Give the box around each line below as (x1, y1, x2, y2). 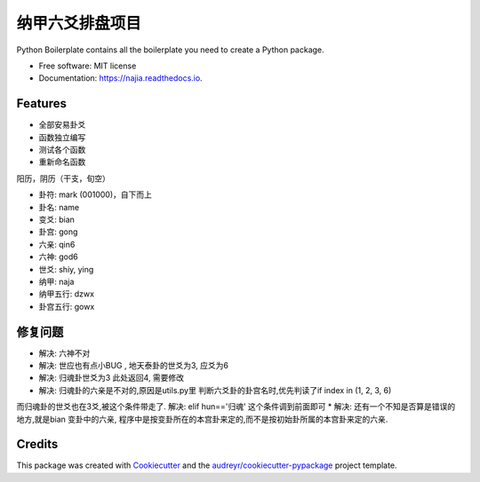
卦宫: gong (38, 226, 78, 237)
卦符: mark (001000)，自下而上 (38, 189, 153, 200)
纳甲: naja (38, 276, 75, 287)
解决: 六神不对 (38, 347, 91, 359)
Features (16, 96, 67, 111)
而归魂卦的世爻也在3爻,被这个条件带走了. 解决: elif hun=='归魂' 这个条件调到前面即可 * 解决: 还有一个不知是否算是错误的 (16, 401, 456, 412)
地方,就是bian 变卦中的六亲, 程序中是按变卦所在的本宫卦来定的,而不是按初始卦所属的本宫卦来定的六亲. (16, 414, 388, 424)
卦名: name (38, 201, 80, 212)
